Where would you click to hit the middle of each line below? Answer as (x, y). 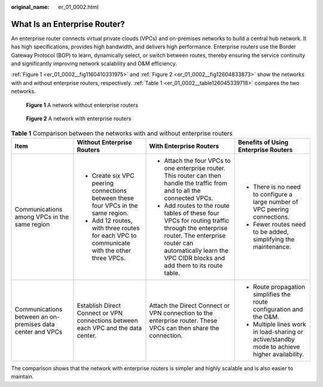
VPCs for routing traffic (197, 220)
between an (31, 316)
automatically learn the (196, 250)
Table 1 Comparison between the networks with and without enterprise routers (122, 133)
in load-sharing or (278, 331)
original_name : (30, 7)
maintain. (22, 377)
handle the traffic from (196, 183)
